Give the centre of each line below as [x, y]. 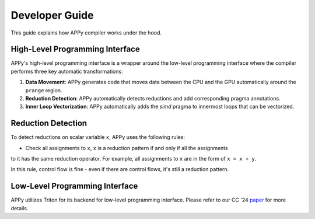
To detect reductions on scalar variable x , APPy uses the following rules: [98, 137]
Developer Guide [52, 15]
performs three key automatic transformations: [67, 71]
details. [20, 208]
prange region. [44, 90]
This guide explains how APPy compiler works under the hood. [86, 33]
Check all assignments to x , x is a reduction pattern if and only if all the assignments [127, 148]
